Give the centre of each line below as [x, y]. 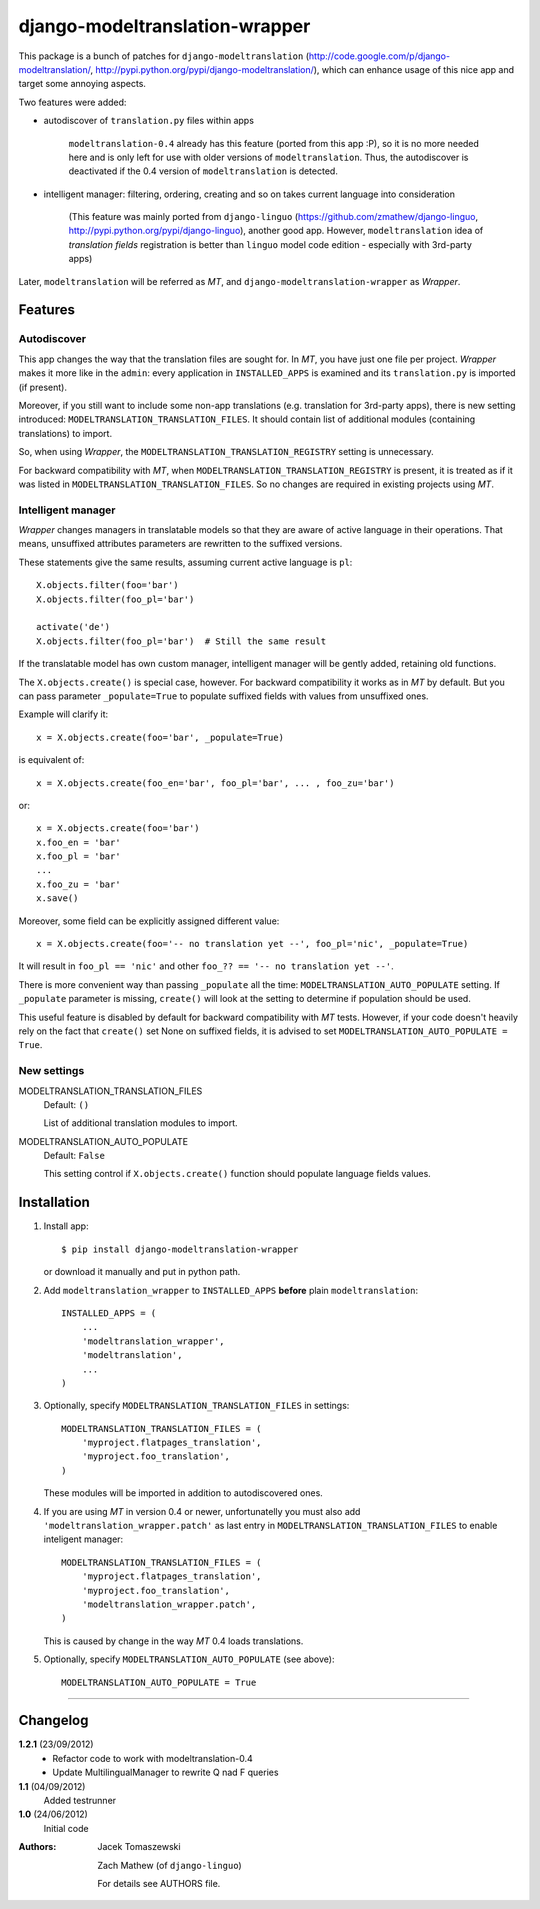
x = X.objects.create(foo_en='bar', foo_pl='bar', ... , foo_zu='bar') [215, 783]
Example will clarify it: [63, 714]
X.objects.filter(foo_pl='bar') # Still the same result [181, 641]
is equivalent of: [51, 760]
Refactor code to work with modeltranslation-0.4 [153, 1758]
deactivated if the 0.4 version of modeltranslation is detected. [203, 171]
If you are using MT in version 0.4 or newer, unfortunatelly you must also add [202, 1511]
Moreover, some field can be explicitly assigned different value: [149, 921]
